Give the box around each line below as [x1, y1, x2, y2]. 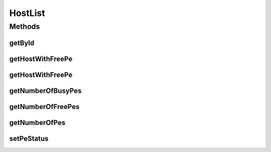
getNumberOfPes [9, 118, 66, 127]
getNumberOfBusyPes [9, 86, 82, 95]
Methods [9, 22, 40, 31]
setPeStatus [9, 134, 49, 142]
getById [9, 38, 35, 47]
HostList [9, 7, 45, 18]
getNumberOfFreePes [9, 102, 80, 111]
